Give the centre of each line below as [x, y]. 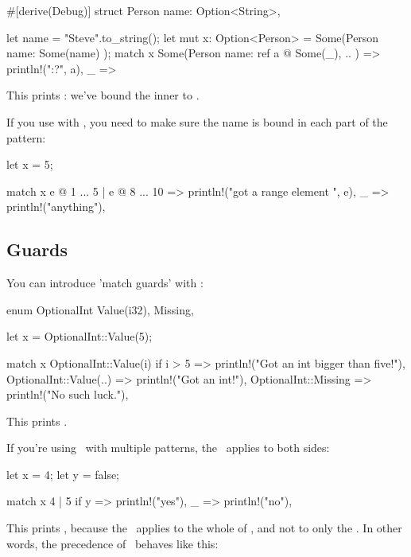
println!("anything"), [56, 206]
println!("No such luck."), [68, 394]
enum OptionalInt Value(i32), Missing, [100, 309]
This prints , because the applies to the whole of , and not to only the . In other [204, 528]
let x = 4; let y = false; [63, 474]
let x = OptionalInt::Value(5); [79, 336]
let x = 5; [30, 164]
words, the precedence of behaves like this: [112, 543]
